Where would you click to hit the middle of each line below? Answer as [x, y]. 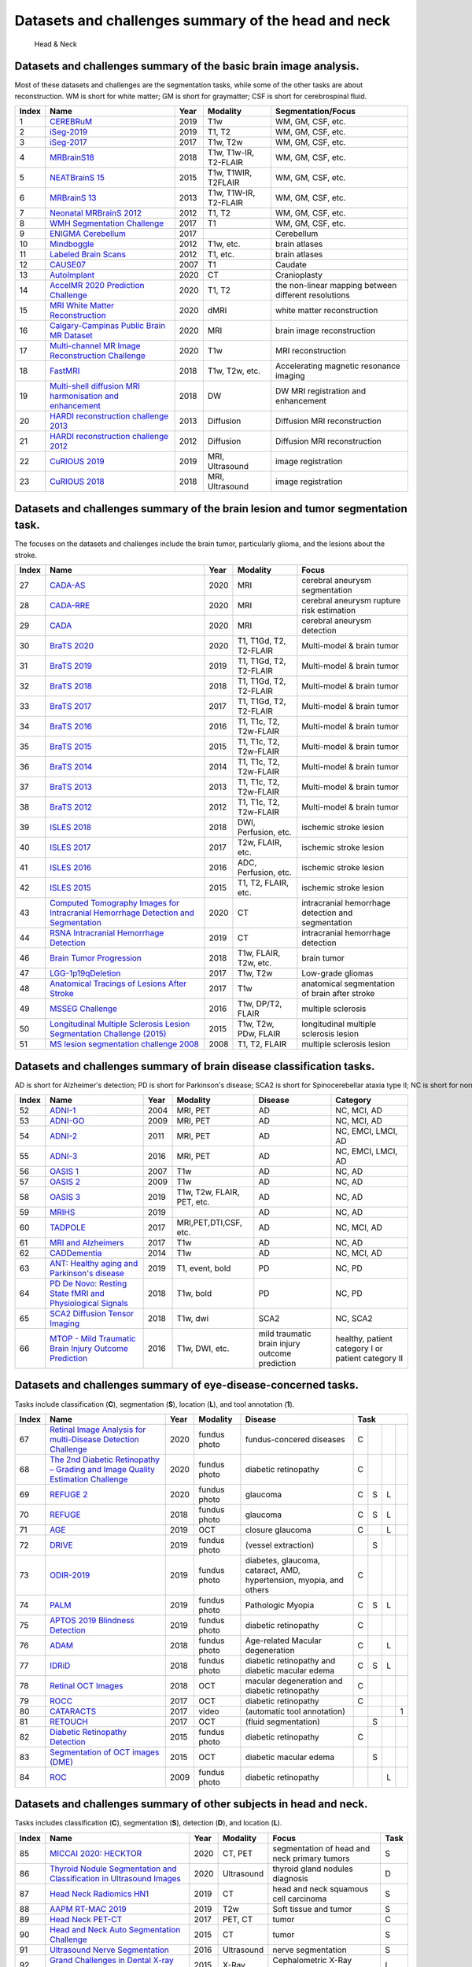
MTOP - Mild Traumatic [93, 1339]
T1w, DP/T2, [260, 1004]
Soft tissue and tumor [312, 1909]
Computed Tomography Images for [115, 903]
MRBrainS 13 [73, 198]
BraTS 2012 [71, 807]
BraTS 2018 [71, 686]
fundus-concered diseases [295, 1439]
